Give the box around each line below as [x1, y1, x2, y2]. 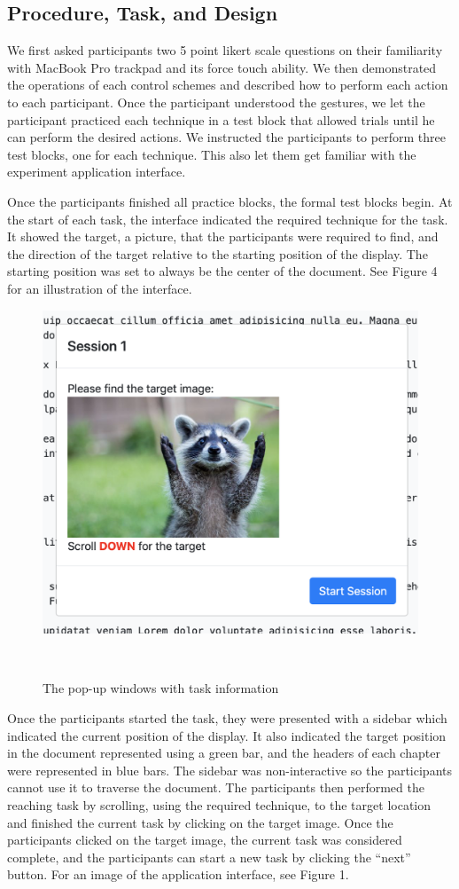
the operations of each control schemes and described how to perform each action [7, 75, 448, 94]
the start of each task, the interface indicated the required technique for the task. [7, 209, 448, 228]
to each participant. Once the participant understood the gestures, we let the [7, 92, 425, 111]
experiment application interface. [7, 162, 186, 181]
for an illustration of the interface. [7, 279, 192, 297]
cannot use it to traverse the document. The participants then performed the [7, 778, 424, 797]
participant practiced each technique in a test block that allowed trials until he [7, 110, 435, 129]
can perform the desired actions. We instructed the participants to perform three [7, 128, 446, 146]
